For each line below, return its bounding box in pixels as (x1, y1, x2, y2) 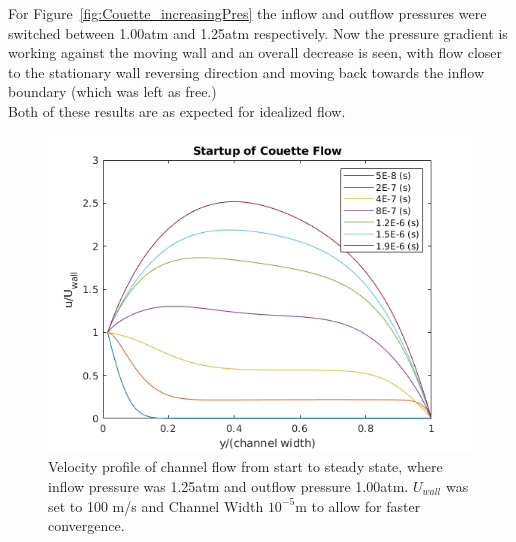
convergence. (48, 515, 125, 536)
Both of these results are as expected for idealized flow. (8, 100, 346, 121)
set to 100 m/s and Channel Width (48, 495, 264, 516)
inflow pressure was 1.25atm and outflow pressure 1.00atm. (48, 475, 409, 496)
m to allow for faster (295, 495, 421, 516)
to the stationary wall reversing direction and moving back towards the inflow (8, 61, 485, 82)
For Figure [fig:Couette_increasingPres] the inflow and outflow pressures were (8, 3, 487, 23)
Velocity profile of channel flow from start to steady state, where (48, 456, 443, 477)
